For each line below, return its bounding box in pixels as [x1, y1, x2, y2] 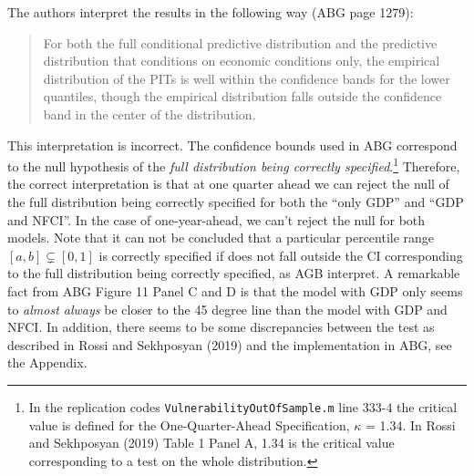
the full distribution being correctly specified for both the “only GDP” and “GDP [7, 192, 464, 211]
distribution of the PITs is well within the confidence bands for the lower [43, 68, 450, 88]
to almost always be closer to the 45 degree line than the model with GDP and [7, 299, 448, 318]
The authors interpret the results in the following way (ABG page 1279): [7, 3, 414, 21]
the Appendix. [7, 353, 88, 372]
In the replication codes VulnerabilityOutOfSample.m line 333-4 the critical [28, 397, 458, 416]
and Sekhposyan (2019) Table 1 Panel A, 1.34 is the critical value [28, 433, 395, 452]
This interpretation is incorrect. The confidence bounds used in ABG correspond [7, 135, 458, 154]
